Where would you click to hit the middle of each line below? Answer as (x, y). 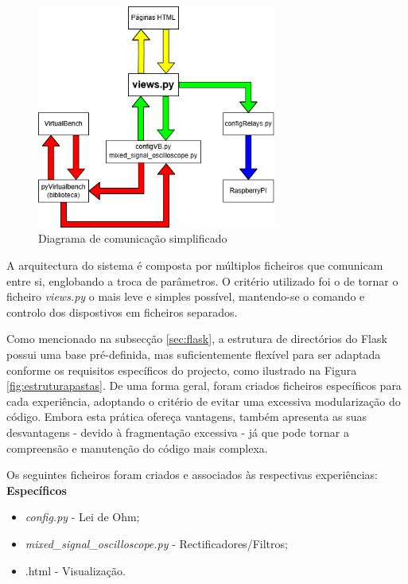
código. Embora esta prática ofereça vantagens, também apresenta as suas (187, 417)
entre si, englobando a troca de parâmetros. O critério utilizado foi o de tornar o (202, 280)
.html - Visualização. (75, 570)
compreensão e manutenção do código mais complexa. (137, 448)
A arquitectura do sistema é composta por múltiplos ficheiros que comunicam (195, 265)
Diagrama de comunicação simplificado (133, 238)
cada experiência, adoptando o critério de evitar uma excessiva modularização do (204, 401)
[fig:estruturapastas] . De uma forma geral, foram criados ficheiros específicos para (204, 385)
